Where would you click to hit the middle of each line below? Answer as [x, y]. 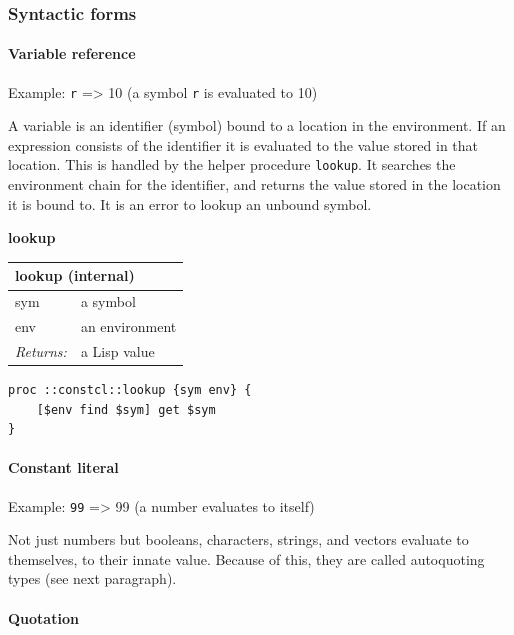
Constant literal [63, 467]
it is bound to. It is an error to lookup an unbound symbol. [190, 203]
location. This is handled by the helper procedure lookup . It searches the [232, 164]
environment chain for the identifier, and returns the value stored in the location [254, 184]
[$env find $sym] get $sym [126, 409]
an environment [128, 326]
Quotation [43, 617]
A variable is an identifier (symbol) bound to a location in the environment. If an [257, 125]
